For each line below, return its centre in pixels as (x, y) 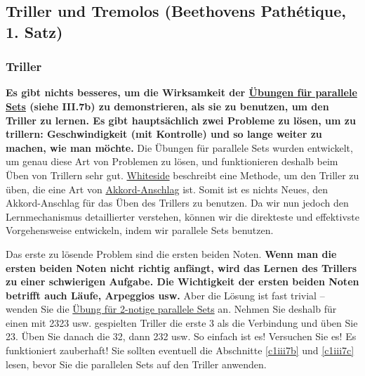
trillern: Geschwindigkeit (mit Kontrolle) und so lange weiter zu (164, 134)
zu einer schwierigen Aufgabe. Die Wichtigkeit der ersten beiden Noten (182, 281)
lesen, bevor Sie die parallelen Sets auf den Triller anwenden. (136, 364)
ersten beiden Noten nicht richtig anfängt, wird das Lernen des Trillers (181, 267)
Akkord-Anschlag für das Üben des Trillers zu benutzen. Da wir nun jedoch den (177, 203)
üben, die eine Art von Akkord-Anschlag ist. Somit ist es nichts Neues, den (167, 189)
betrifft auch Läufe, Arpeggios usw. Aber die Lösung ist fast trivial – (165, 295)
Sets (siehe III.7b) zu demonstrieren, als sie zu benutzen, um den (167, 106)
